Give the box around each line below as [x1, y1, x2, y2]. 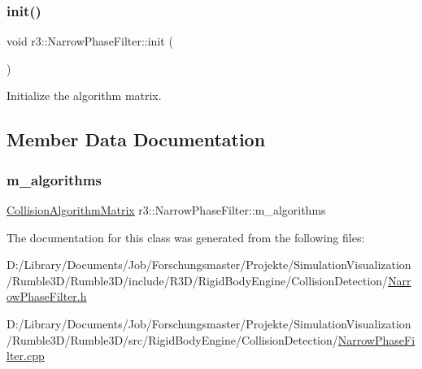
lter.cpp [7, 347, 45, 364]
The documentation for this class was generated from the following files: [7, 228, 365, 245]
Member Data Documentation [7, 127, 266, 152]
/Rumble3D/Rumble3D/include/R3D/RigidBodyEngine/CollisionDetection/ [7, 271, 389, 289]
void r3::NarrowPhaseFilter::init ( [7, 33, 173, 50]
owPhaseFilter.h [7, 288, 87, 305]
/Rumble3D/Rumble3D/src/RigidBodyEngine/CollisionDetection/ [7, 331, 338, 348]
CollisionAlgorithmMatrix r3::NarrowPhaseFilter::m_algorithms [7, 202, 326, 218]
